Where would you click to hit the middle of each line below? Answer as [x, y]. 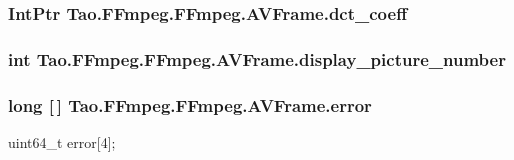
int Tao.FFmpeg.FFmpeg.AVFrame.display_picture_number [257, 58]
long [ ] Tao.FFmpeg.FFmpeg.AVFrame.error [190, 104]
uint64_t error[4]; [62, 141]
